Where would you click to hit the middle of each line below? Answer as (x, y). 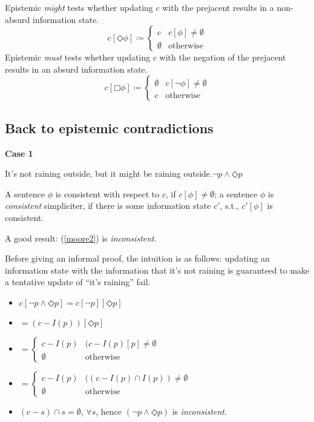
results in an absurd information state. (76, 69)
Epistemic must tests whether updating (78, 57)
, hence (109, 411)
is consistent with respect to (107, 193)
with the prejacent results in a (218, 7)
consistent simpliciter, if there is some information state (108, 206)
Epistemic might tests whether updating (79, 7)
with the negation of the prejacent (223, 57)
